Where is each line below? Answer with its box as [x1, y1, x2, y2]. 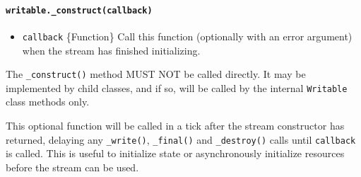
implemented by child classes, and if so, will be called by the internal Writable [6, 80, 348, 95]
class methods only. [6, 94, 90, 109]
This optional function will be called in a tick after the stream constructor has [6, 118, 345, 133]
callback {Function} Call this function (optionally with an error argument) [22, 28, 353, 43]
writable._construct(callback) [6, 5, 153, 16]
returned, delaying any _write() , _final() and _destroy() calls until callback [6, 132, 356, 147]
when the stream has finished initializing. [22, 42, 201, 57]
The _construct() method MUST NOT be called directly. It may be [6, 67, 306, 81]
